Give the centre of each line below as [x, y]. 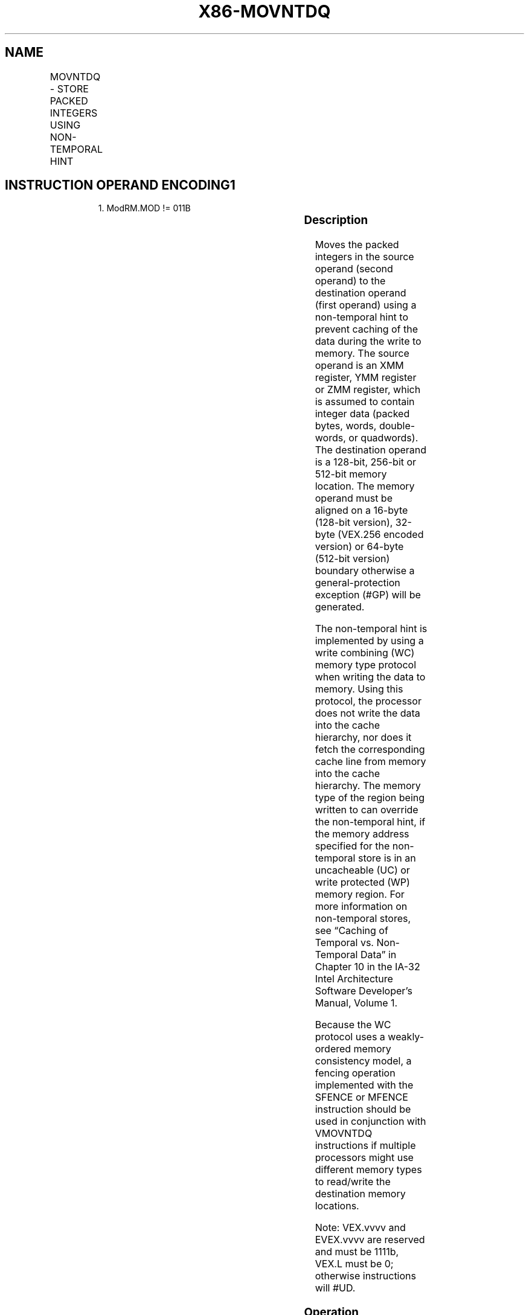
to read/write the [353, 1182]
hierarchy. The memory [368, 786]
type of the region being [370, 798]
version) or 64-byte [359, 547]
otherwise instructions [365, 1276]
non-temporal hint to [361, 317]
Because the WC [353, 1025]
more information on [361, 907]
